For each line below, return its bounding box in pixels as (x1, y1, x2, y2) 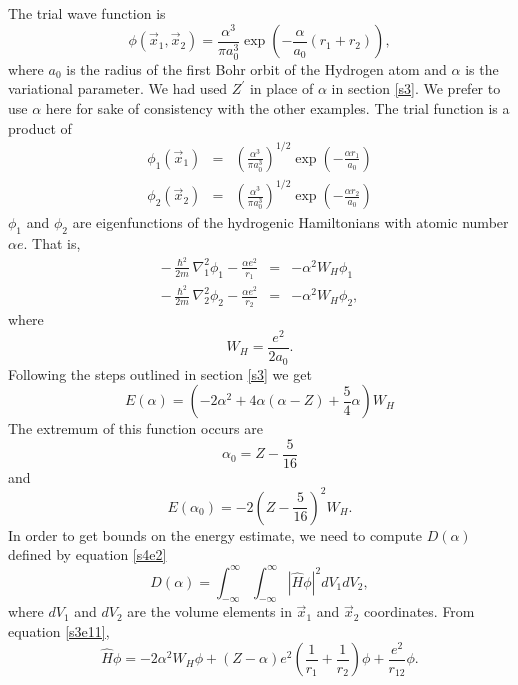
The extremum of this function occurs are (8, 418, 263, 439)
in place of (249, 78, 314, 99)
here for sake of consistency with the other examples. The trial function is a (45, 98, 510, 118)
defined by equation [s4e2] (8, 544, 167, 565)
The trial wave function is (8, 3, 166, 23)
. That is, (23, 233, 81, 254)
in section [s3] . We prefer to (331, 78, 501, 99)
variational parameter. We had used (8, 78, 228, 99)
